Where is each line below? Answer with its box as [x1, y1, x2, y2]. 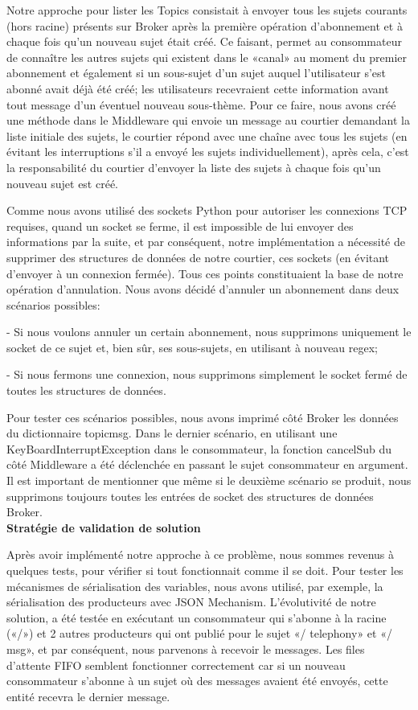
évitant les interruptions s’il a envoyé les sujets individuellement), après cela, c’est [6, 143, 409, 160]
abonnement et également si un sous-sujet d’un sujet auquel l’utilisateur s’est [6, 64, 386, 81]
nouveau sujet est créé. [6, 174, 119, 191]
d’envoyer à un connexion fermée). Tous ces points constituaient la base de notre [6, 265, 404, 281]
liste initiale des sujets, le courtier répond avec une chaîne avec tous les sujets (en [6, 127, 408, 144]
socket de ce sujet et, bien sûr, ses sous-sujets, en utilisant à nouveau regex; [6, 339, 378, 355]
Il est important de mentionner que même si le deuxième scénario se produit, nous [6, 472, 412, 489]
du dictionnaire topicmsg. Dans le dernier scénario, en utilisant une [6, 425, 338, 441]
